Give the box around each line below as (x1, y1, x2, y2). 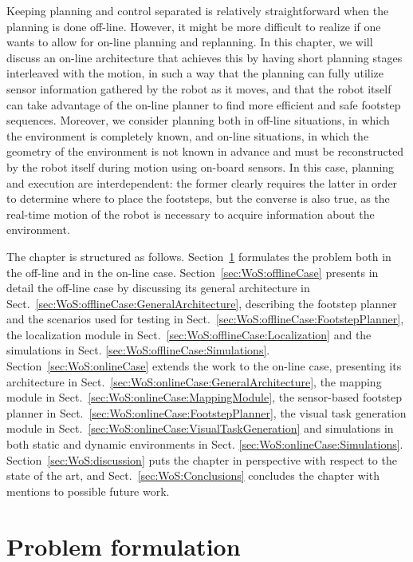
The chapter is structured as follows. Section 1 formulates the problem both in (6, 247, 391, 264)
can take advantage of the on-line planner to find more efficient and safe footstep (6, 96, 401, 113)
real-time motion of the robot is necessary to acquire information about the (6, 205, 375, 222)
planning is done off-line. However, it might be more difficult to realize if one (6, 18, 381, 34)
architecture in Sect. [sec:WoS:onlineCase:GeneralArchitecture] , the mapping (6, 373, 382, 390)
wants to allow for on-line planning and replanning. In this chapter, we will (6, 34, 373, 50)
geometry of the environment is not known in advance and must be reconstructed (6, 143, 404, 160)
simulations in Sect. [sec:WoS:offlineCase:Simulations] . (6, 342, 270, 358)
